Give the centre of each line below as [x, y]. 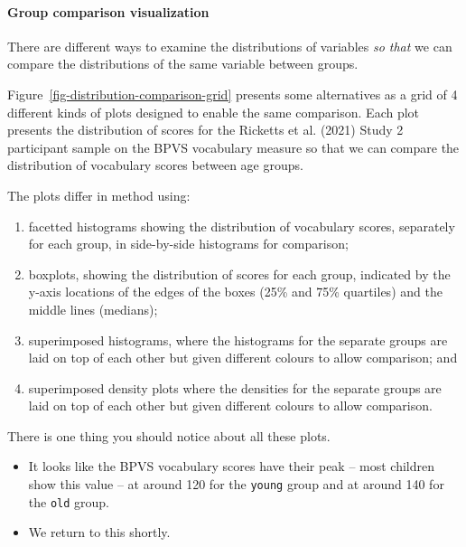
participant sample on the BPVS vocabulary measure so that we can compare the [233, 147]
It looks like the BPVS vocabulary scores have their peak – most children [232, 466]
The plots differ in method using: [99, 195]
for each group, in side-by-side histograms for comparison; [188, 244]
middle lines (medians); [93, 309]
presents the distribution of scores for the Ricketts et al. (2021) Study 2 [205, 130]
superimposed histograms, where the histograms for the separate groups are [238, 340]
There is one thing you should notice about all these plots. [169, 435]
